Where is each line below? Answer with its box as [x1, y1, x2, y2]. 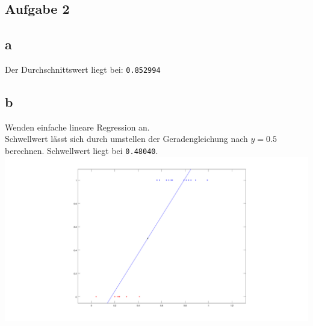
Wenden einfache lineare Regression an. [5, 120, 150, 133]
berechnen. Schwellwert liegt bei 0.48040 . [5, 144, 158, 157]
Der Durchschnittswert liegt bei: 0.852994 [5, 63, 161, 75]
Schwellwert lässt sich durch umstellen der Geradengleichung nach [5, 132, 248, 145]
